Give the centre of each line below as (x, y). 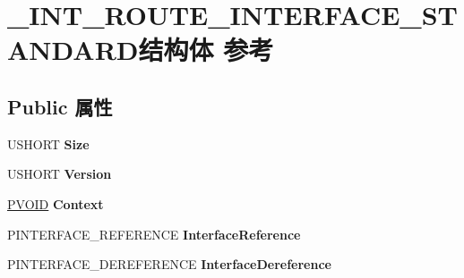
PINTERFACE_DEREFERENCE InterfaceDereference (169, 264)
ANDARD (73, 50)
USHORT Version (60, 174)
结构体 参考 (206, 50)
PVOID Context (56, 203)
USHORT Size (48, 143)
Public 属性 (60, 106)
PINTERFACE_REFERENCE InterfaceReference (154, 234)
